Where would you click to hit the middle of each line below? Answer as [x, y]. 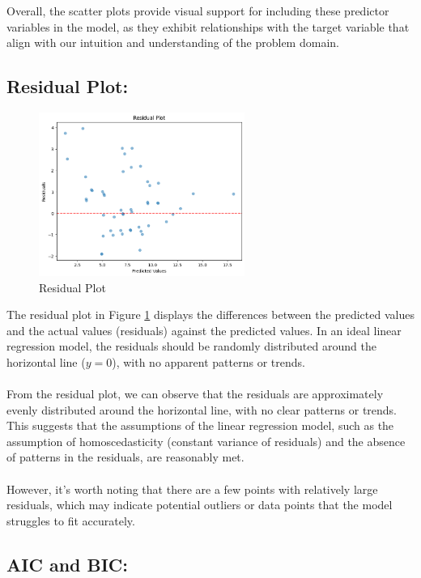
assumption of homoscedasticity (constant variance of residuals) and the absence [206, 441]
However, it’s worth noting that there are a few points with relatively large [192, 489]
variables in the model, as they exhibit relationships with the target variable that [208, 26]
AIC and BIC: [68, 564]
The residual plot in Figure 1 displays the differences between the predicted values [210, 314]
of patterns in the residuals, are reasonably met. [125, 457]
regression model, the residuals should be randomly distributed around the [191, 346]
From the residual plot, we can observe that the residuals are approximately [195, 394]
